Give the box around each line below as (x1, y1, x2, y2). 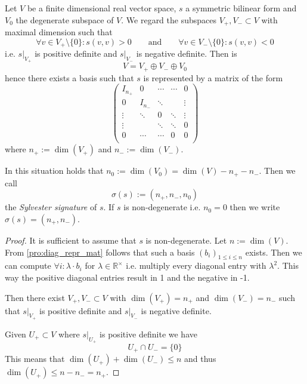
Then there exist (5, 291, 65, 303)
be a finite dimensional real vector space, (27, 2, 176, 14)
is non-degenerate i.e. (123, 201, 201, 213)
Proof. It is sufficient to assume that (5, 234, 137, 246)
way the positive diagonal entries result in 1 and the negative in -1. (5, 271, 250, 283)
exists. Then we (245, 245, 302, 258)
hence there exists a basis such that (5, 71, 134, 84)
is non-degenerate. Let (145, 234, 227, 246)
